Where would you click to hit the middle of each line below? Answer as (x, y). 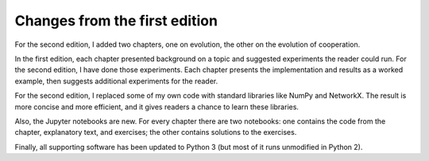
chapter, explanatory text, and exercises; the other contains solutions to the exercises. (156, 132)
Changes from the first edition (116, 21)
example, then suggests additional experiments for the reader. (116, 81)
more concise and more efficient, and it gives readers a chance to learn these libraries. (157, 106)
